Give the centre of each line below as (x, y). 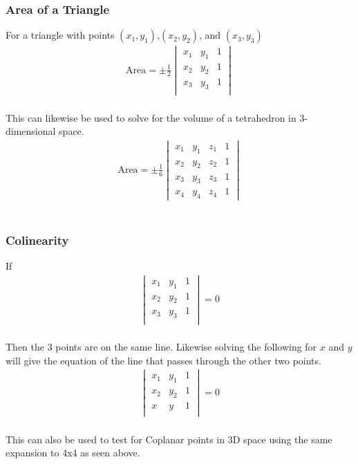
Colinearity (37, 240)
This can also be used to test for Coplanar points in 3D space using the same (169, 439)
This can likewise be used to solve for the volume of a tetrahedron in (151, 117)
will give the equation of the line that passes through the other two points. (163, 360)
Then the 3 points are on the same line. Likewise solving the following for (161, 346)
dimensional (31, 131)
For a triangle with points (60, 35)
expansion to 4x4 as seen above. (73, 453)
